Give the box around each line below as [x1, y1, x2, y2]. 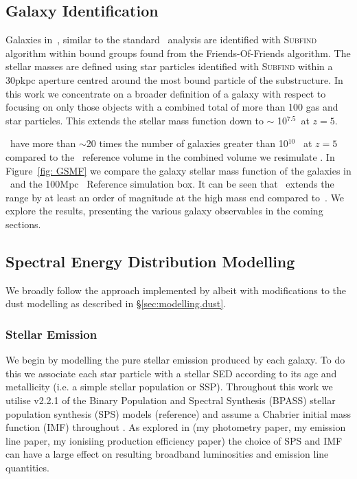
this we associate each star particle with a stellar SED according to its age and [5, 366, 337, 380]
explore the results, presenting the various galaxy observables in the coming [5, 203, 323, 218]
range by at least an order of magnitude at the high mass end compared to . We [5, 190, 345, 204]
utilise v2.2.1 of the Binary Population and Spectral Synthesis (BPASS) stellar [5, 392, 336, 407]
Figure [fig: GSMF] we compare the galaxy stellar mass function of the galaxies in [5, 163, 352, 177]
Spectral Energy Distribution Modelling [5, 250, 295, 271]
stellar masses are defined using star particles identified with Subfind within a [5, 59, 333, 74]
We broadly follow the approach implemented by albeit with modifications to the [5, 282, 347, 297]
